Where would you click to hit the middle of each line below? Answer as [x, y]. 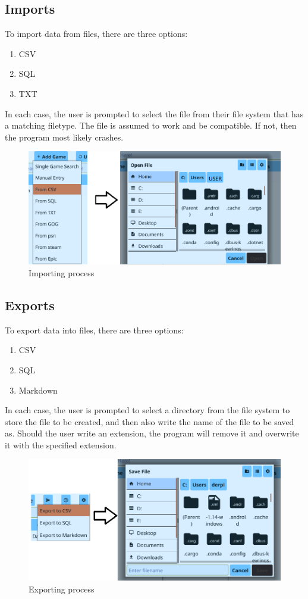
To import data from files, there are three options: [96, 34]
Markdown [38, 390]
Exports [30, 305]
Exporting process [62, 589]
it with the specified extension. [61, 444]
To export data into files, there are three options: [94, 330]
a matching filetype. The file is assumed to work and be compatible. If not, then [151, 125]
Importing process [62, 272]
